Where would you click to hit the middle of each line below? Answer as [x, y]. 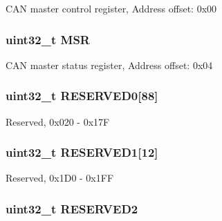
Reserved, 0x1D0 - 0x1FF [60, 178]
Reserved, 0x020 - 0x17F [58, 121]
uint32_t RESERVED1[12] [82, 152]
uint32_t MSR [48, 39]
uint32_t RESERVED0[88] [82, 96]
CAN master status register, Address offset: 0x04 [109, 65]
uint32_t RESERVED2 [72, 208]
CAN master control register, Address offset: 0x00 [111, 8]
